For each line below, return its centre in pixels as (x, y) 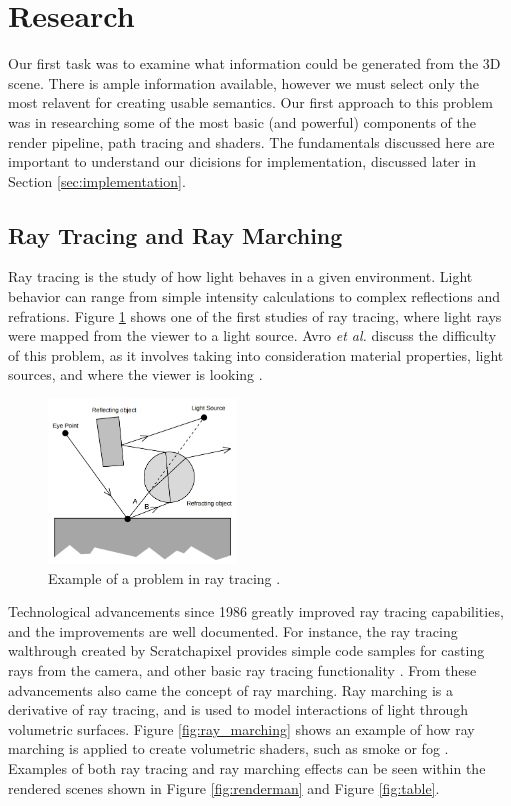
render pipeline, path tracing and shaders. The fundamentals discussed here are (251, 141)
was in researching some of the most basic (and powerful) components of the (242, 121)
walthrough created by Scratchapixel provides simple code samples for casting (246, 650)
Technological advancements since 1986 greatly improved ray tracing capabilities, (256, 611)
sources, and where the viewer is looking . (135, 374)
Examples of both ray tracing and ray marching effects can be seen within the (247, 767)
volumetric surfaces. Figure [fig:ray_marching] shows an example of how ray (241, 728)
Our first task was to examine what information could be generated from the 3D (254, 63)
